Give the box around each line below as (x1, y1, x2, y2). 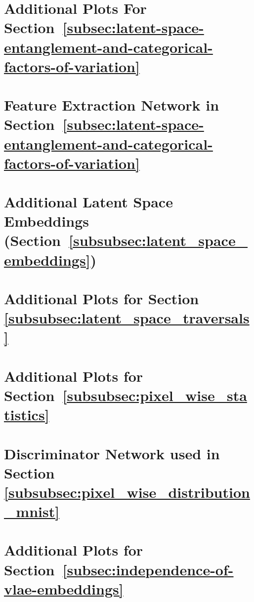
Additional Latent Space (4, 192, 173, 212)
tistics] (4, 404, 49, 425)
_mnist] (4, 501, 60, 522)
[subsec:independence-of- (62, 559, 234, 579)
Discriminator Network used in (4, 443, 220, 463)
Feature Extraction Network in (4, 95, 219, 115)
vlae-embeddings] (4, 578, 124, 599)
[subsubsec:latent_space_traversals (4, 308, 250, 328)
